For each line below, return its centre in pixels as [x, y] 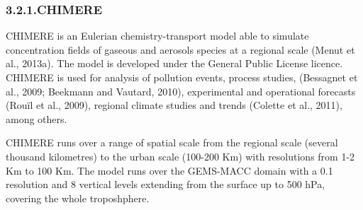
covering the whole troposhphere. [78, 198]
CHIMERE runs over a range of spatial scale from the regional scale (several [172, 142]
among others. [37, 118]
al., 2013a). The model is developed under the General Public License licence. [174, 63]
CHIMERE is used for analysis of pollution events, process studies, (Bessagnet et [182, 77]
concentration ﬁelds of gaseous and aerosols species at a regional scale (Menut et [180, 49]
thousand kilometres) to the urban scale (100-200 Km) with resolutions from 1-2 [180, 156]
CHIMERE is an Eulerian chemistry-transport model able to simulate [157, 36]
